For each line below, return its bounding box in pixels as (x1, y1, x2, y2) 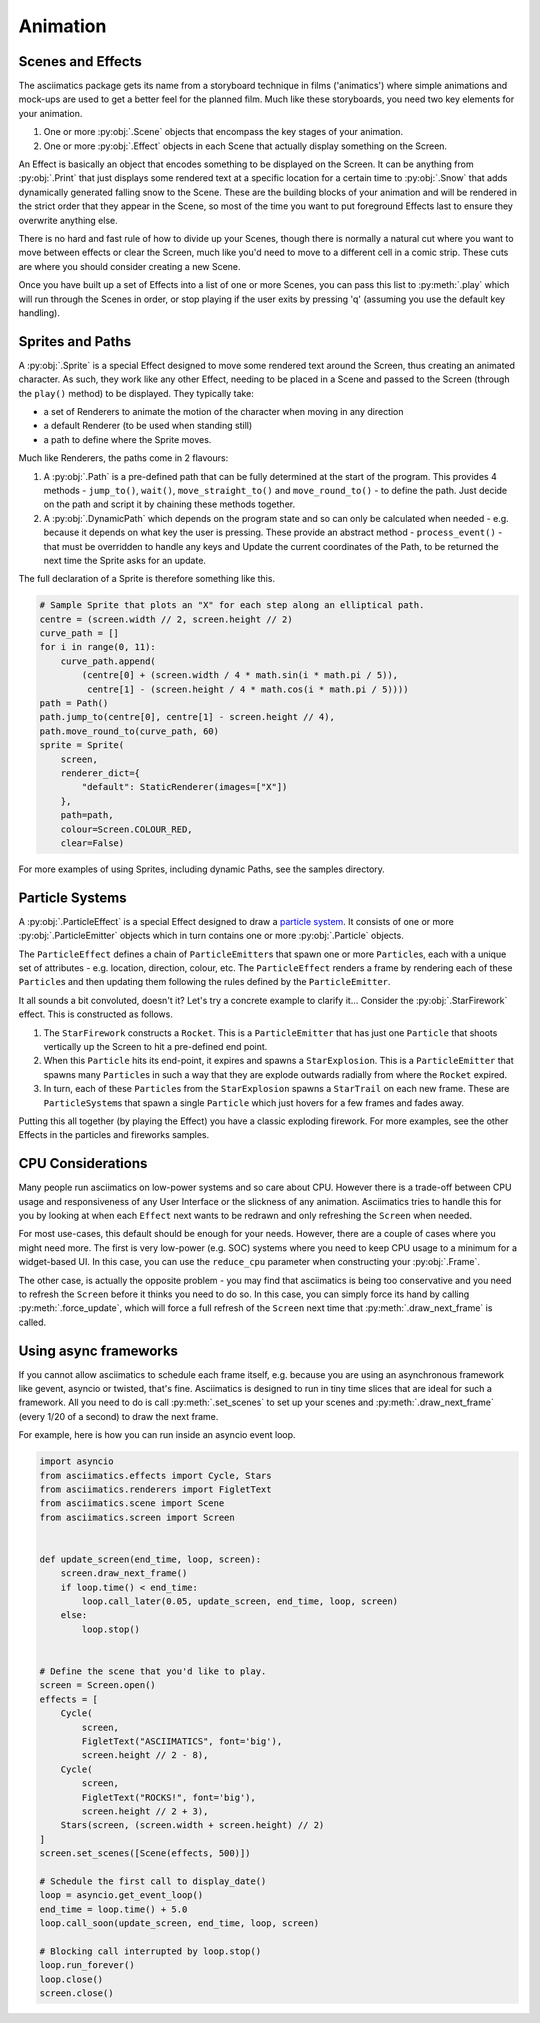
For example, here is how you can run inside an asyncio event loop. (18, 1429, 296, 1441)
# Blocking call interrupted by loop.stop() (39, 1945, 262, 1957)
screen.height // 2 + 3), (81, 1805, 209, 1817)
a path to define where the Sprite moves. (43, 433, 212, 445)
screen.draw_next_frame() (60, 1568, 188, 1579)
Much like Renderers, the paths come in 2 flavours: (18, 452, 229, 464)
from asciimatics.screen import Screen (39, 1511, 235, 1523)
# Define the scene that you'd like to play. (39, 1666, 267, 1677)
